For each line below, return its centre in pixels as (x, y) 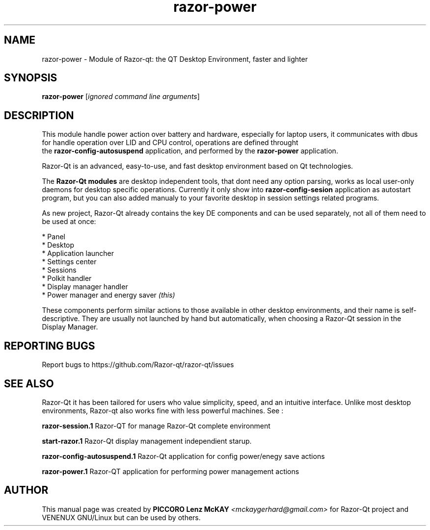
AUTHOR (26, 490)
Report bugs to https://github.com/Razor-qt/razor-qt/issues (138, 365)
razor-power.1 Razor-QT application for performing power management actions (171, 471)
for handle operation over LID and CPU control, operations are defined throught (170, 143)
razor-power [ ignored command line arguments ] (121, 97)
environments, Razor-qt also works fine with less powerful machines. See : (163, 410)
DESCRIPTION (39, 115)
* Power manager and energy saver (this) (108, 295)
